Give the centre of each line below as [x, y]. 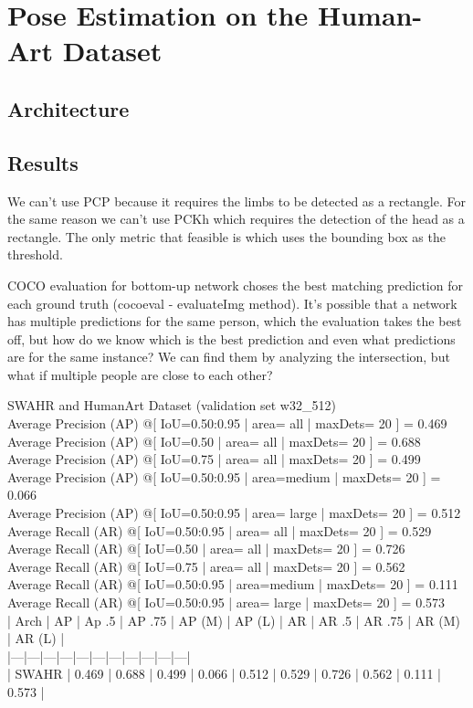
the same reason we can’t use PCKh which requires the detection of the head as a [236, 219]
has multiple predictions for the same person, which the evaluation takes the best [235, 321]
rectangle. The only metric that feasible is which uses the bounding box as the [226, 236]
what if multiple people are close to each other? [140, 374]
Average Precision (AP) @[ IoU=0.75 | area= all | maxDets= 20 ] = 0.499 [214, 459]
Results [43, 162]
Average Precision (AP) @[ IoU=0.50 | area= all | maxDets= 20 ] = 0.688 [214, 441]
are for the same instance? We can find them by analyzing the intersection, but [229, 357]
